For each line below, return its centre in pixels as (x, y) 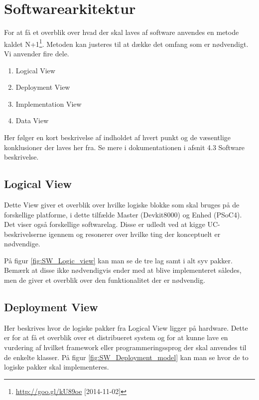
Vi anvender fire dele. (37, 53)
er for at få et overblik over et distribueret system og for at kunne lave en (116, 337)
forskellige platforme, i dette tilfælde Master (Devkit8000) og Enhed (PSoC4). (123, 214)
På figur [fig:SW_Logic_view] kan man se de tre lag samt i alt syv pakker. (118, 260)
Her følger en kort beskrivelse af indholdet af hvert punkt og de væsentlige (118, 137)
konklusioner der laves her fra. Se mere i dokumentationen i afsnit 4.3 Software (125, 147)
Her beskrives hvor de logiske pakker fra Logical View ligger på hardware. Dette (126, 327)
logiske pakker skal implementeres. (57, 367)
